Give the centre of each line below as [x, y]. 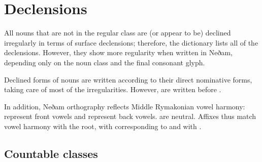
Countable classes [51, 153]
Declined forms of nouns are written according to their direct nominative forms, [128, 79]
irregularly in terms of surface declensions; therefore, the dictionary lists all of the [131, 42]
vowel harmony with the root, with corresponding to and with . [103, 126]
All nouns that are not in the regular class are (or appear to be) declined [118, 33]
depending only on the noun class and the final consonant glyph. [105, 62]
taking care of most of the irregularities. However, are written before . [113, 89]
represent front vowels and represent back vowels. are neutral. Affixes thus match [130, 116]
